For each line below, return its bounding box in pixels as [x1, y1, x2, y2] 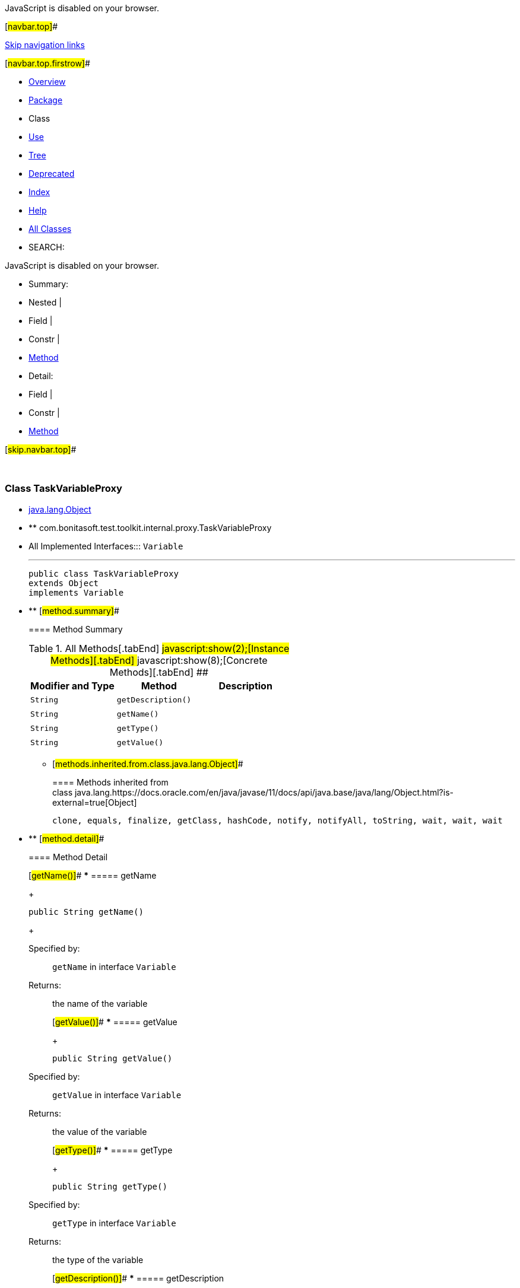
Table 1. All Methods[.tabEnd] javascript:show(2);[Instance [28, 642, 290, 654]
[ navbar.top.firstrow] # [5, 58, 90, 68]
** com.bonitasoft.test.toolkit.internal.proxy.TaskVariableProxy [28, 522, 272, 533]
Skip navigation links [5, 40, 85, 50]
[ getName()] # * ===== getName [28, 870, 157, 880]
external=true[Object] [52, 797, 137, 807]
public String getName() [28, 907, 144, 917]
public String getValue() [52, 1053, 173, 1063]
